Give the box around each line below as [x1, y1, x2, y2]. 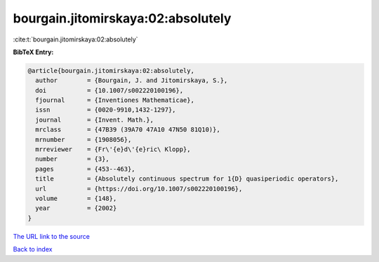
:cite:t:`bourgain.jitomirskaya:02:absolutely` [13, 35, 138, 44]
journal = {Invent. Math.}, [35, 116, 154, 124]
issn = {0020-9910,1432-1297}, [35, 106, 176, 114]
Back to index [13, 245, 53, 254]
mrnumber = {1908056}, [35, 136, 132, 143]
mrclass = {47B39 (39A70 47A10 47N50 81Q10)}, [35, 126, 220, 133]
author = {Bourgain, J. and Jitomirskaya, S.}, [35, 77, 228, 84]
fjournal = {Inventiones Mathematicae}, [35, 96, 194, 105]
